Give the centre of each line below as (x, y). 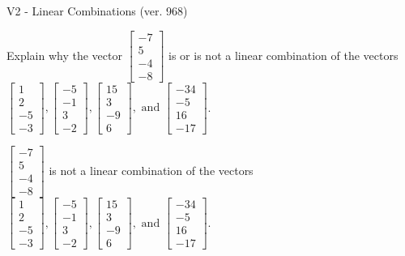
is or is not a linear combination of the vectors (283, 55)
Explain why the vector (64, 55)
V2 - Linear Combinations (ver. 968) (97, 11)
